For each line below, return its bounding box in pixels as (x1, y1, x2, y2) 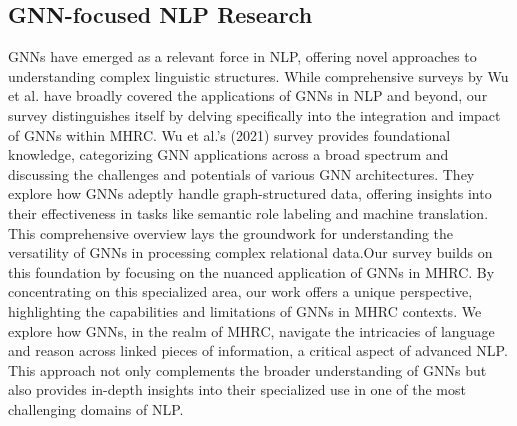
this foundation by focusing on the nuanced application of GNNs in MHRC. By (8, 261, 495, 282)
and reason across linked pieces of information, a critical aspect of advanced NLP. (8, 340, 508, 361)
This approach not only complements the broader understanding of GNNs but (8, 359, 487, 380)
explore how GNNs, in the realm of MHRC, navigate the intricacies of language (8, 320, 495, 341)
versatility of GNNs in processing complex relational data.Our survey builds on (8, 242, 493, 263)
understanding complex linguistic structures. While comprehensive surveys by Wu (8, 65, 509, 86)
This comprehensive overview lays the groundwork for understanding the (8, 222, 454, 243)
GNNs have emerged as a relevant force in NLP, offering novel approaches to (8, 46, 477, 67)
